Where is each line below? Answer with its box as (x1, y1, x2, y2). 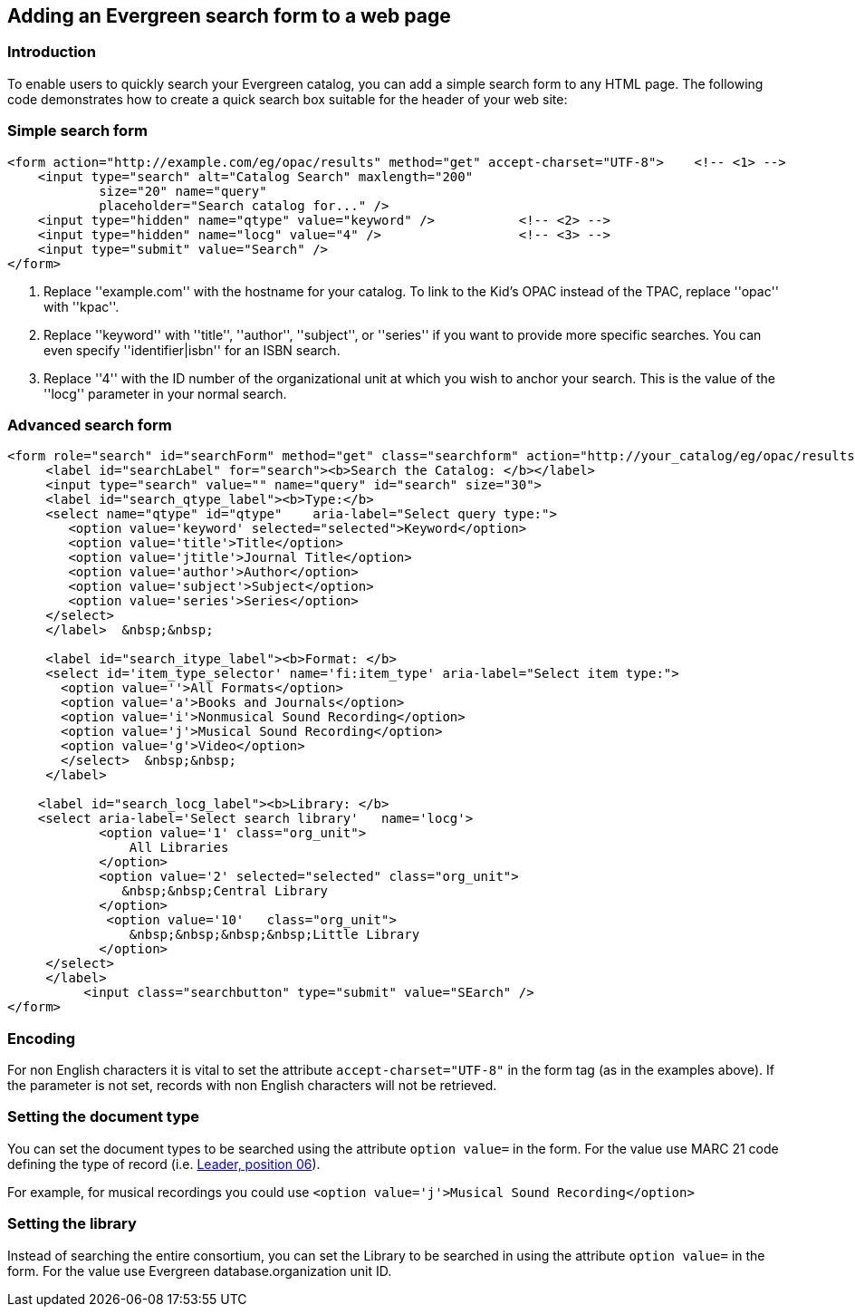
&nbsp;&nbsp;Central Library (121, 884, 329, 899)
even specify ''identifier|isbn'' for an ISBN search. (43, 342, 341, 358)
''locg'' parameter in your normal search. (43, 385, 287, 401)
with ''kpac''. (43, 298, 120, 314)
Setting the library (7, 1214, 137, 1233)
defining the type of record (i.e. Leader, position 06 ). (7, 1155, 321, 1172)
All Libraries (129, 840, 229, 855)
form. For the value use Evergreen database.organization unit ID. (7, 1262, 392, 1279)
